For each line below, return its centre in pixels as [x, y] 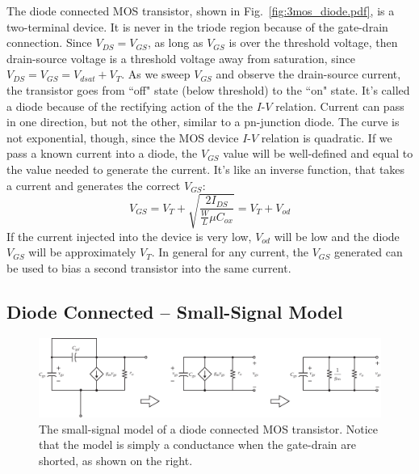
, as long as [175, 42]
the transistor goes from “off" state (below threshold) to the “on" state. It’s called [208, 89]
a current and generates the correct [94, 185]
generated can [368, 252]
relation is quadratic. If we [327, 137]
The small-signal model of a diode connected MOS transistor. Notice [208, 428]
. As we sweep [156, 74]
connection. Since [49, 42]
